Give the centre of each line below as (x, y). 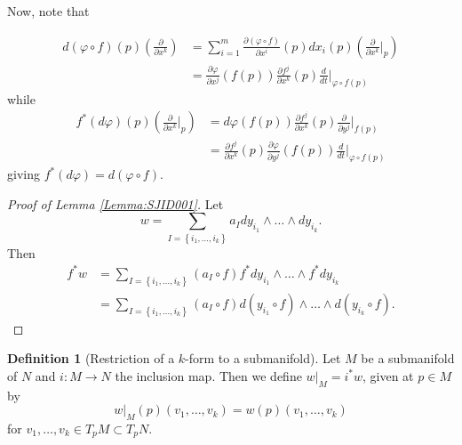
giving (24, 174)
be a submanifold (408, 358)
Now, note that (48, 11)
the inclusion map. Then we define (208, 375)
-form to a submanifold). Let (263, 358)
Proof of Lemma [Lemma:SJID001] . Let (115, 203)
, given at (388, 375)
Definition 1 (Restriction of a (91, 358)
